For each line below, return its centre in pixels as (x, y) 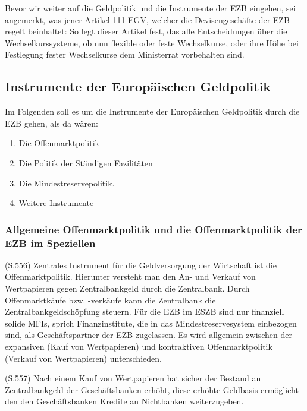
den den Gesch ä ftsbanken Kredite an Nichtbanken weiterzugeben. (124, 401)
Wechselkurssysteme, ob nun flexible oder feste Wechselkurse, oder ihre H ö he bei (152, 42)
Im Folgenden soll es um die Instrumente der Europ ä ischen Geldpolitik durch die (152, 111)
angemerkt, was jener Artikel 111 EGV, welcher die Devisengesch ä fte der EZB (147, 19)
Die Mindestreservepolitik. (67, 183)
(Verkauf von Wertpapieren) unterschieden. (83, 358)
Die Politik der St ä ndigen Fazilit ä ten (86, 162)
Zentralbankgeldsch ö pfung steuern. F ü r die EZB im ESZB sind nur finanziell (145, 312)
